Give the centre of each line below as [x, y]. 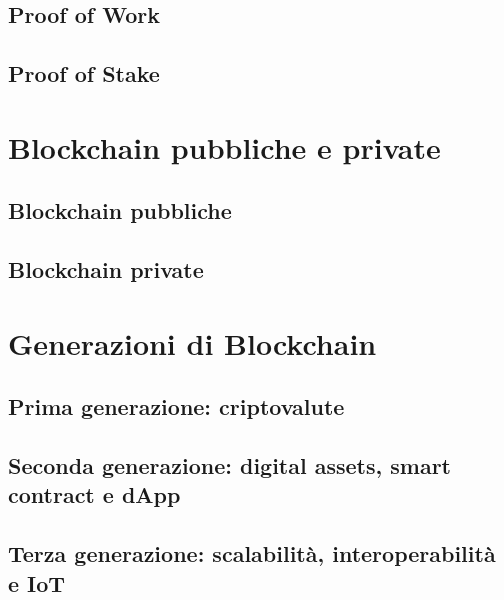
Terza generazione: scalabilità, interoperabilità [252, 553]
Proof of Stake [84, 73]
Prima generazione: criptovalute [176, 406]
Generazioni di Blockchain [192, 342]
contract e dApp [94, 494]
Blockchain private [106, 269]
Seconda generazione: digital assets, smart [229, 465]
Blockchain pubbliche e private [224, 146]
